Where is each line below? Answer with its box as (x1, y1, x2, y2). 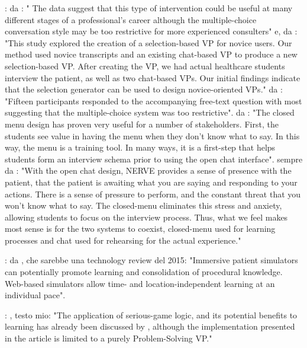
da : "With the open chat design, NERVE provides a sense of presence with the (5, 164, 292, 177)
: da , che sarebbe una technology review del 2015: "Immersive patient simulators (5, 254, 298, 266)
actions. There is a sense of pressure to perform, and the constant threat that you (5, 187, 301, 200)
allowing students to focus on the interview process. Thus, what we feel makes (5, 210, 288, 223)
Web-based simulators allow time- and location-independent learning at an (5, 277, 275, 289)
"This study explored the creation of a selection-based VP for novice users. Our (5, 36, 292, 49)
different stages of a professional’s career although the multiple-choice (5, 13, 257, 25)
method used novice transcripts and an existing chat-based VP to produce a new (5, 48, 298, 60)
